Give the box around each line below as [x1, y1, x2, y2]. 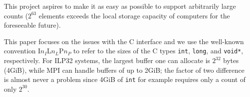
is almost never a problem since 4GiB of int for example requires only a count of [4, 74, 246, 84]
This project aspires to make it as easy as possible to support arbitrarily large [4, 1, 236, 11]
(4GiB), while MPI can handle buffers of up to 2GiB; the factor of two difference [4, 65, 245, 75]
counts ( [4, 10, 28, 20]
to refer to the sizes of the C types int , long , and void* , [73, 46, 243, 56]
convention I [4, 46, 41, 56]
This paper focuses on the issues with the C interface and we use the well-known [4, 36, 244, 46]
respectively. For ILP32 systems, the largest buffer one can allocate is [4, 55, 210, 65]
